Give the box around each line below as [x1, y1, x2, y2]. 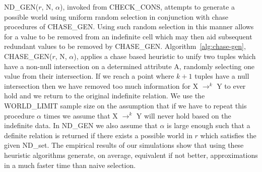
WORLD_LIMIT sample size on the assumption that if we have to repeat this [4, 100, 247, 110]
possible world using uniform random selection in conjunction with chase [4, 11, 229, 22]
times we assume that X [43, 110, 118, 121]
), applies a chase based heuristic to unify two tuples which [74, 50, 256, 61]
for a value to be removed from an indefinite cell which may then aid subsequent [4, 31, 252, 41]
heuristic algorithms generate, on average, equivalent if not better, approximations [4, 149, 258, 160]
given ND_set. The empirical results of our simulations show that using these [4, 140, 244, 150]
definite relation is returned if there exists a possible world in [4, 130, 192, 140]
